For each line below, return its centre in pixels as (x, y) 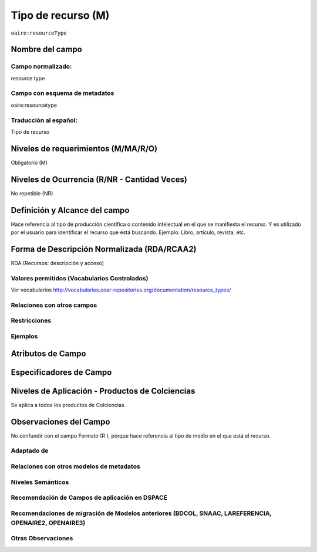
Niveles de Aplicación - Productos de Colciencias (103, 391)
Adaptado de (30, 451)
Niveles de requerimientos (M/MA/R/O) (84, 149)
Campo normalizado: (41, 66)
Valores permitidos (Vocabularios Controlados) (80, 278)
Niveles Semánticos (40, 482)
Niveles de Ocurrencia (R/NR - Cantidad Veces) (99, 179)
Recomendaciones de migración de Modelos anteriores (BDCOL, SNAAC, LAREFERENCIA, (141, 513)
